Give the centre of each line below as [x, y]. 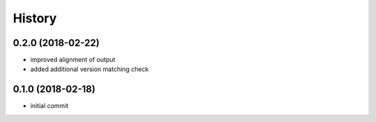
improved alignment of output [73, 60]
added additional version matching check [89, 69]
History [35, 18]
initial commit [49, 106]
